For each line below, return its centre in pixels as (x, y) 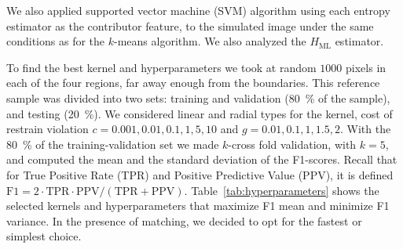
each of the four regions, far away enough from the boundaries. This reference (193, 83)
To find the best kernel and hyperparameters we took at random (161, 67)
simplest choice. (44, 236)
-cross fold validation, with (292, 144)
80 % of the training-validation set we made (113, 144)
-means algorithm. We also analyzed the (210, 41)
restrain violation (48, 129)
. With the (365, 129)
